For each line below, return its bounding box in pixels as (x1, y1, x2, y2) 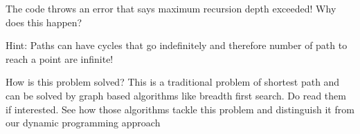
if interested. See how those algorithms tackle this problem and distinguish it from (6, 102, 354, 116)
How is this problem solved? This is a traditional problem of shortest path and (6, 75, 340, 89)
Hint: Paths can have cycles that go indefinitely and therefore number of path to (6, 38, 348, 52)
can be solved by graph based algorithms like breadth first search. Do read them (6, 88, 346, 102)
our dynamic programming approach (6, 115, 161, 130)
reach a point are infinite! (6, 51, 114, 66)
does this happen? (6, 15, 82, 29)
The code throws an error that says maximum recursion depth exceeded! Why (6, 1, 336, 15)
